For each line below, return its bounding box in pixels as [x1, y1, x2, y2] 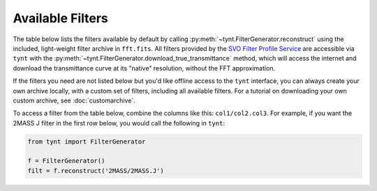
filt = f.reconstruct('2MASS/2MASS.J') [27, 167, 164, 174]
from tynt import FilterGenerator [27, 137, 146, 146]
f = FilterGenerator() [27, 157, 105, 165]
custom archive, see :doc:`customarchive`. [13, 96, 135, 105]
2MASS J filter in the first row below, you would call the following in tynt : [13, 119, 225, 127]
